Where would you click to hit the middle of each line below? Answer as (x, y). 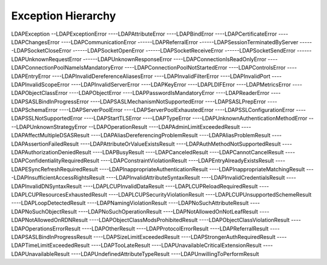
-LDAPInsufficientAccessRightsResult (58, 178)
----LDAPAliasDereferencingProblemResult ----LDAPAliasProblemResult (181, 136)
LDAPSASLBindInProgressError (50, 101)
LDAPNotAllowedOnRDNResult (49, 220)
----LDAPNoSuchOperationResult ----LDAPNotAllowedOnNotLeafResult (168, 211)
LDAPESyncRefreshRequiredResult (54, 169)
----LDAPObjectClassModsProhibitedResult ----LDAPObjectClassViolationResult (189, 220)
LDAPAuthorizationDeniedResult (51, 152)
